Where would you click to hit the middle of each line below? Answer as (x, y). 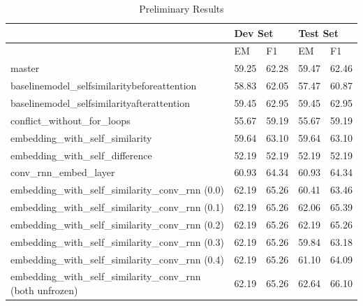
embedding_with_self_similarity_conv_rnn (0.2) (117, 224)
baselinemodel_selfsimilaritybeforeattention (104, 86)
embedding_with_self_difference (81, 155)
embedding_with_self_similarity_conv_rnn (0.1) (117, 207)
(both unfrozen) (44, 290)
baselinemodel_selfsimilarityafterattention (100, 102)
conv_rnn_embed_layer (63, 172)
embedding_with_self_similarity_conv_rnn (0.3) (117, 241)
